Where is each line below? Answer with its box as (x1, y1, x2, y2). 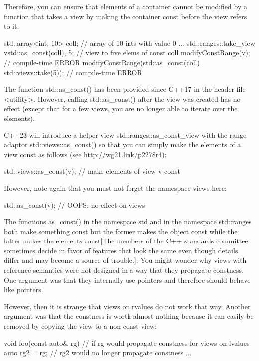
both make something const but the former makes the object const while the (4, 226, 238, 236)
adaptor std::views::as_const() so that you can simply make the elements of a (4, 139, 241, 150)
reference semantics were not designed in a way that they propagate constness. (4, 265, 244, 275)
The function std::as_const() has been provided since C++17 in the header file (4, 84, 246, 94)
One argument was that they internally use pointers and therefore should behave (4, 274, 251, 285)
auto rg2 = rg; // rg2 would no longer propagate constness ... (4, 347, 192, 358)
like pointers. (4, 284, 43, 295)
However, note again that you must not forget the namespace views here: (4, 182, 227, 193)
